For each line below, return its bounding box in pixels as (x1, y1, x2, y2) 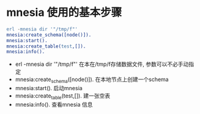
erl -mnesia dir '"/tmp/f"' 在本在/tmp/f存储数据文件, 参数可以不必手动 (15, 60, 189, 68)
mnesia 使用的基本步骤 (6, 5, 122, 20)
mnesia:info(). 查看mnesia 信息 (15, 101, 93, 108)
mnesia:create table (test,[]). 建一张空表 (15, 92, 111, 101)
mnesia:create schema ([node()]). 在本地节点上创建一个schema (15, 76, 169, 85)
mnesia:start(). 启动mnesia (15, 85, 83, 92)
